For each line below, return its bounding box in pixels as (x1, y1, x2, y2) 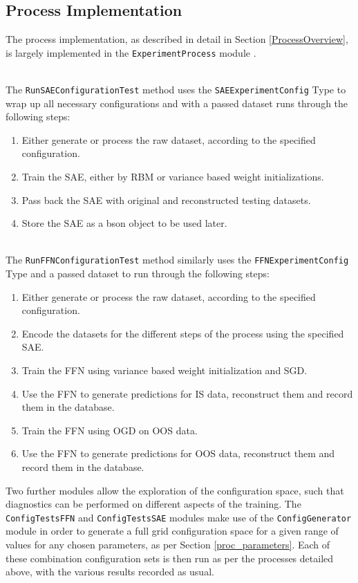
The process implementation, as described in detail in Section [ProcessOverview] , (6, 32, 348, 46)
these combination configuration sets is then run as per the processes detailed (6, 550, 334, 565)
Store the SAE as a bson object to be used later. (21, 216, 227, 230)
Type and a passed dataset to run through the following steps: (6, 266, 270, 281)
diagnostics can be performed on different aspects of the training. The (6, 497, 301, 511)
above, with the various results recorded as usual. (6, 564, 214, 579)
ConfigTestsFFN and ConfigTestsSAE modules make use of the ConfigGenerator (6, 510, 352, 524)
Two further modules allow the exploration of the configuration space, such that (6, 483, 344, 497)
